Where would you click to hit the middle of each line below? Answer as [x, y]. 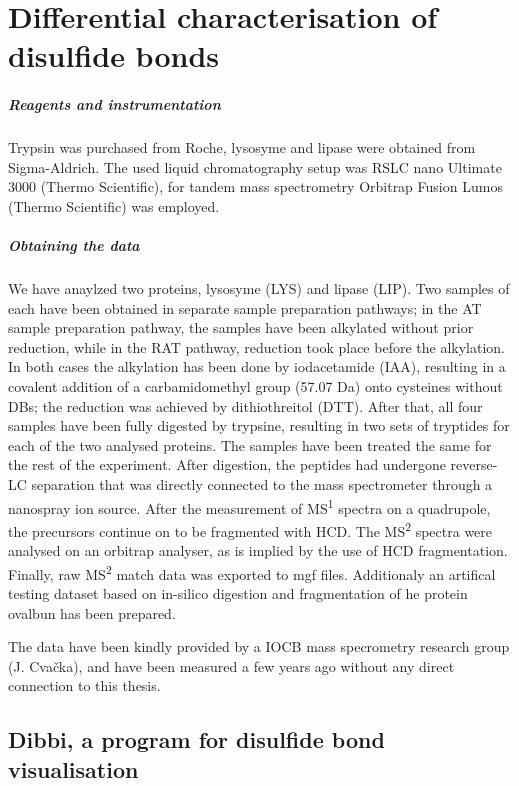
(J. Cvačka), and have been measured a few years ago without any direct [231, 665]
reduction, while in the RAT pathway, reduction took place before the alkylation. [256, 346]
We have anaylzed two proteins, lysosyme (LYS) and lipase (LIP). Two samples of [259, 288]
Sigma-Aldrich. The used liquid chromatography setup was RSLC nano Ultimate [255, 166]
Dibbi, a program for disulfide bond [196, 739]
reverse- [474, 464]
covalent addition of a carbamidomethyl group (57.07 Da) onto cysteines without [255, 386]
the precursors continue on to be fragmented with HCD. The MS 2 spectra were [250, 529]
